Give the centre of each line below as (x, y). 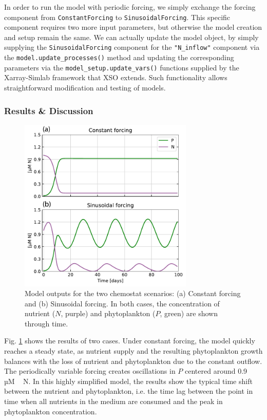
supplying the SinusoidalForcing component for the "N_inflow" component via (132, 47)
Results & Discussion (49, 110)
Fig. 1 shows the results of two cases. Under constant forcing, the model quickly (130, 341)
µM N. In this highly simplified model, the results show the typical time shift (128, 381)
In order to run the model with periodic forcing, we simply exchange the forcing (130, 7)
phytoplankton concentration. (51, 411)
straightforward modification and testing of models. (85, 87)
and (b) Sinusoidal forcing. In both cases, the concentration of (122, 303)
